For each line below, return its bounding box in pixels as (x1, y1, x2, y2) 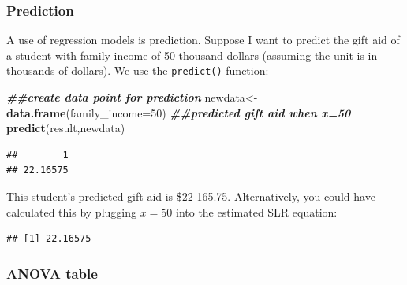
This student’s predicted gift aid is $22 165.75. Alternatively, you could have (6, 188, 375, 205)
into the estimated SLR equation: (175, 203, 338, 220)
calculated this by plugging (6, 203, 136, 220)
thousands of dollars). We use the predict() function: (6, 62, 269, 79)
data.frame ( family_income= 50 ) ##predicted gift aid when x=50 (6, 104, 351, 120)
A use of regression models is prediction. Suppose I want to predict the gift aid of (6, 31, 400, 48)
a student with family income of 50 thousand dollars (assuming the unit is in (6, 46, 378, 63)
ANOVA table (6, 263, 98, 283)
